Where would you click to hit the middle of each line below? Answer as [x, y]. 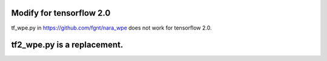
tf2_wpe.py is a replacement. [67, 45]
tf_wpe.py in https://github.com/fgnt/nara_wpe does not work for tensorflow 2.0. [111, 28]
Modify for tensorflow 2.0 [61, 13]
